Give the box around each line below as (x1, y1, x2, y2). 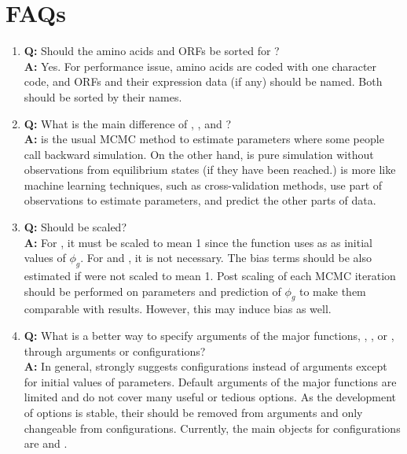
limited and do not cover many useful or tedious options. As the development (24, 389, 397, 405)
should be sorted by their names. (24, 88, 182, 105)
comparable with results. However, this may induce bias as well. (24, 301, 332, 317)
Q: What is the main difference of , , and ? (24, 115, 232, 131)
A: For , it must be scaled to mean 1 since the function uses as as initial (24, 234, 372, 250)
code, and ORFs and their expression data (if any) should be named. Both (24, 73, 383, 90)
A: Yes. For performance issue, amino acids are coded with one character (24, 57, 377, 74)
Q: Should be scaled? (24, 219, 126, 235)
